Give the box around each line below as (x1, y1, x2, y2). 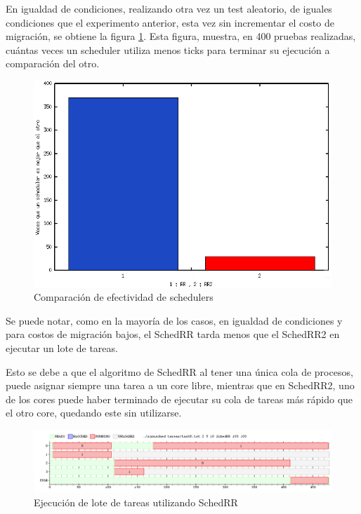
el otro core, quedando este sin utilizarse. (6, 405, 182, 420)
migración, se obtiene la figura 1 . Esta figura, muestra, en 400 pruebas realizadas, (6, 29, 356, 43)
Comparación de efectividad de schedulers (34, 290, 214, 304)
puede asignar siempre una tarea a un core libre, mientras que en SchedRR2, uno (6, 378, 355, 393)
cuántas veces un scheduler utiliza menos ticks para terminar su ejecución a (6, 42, 330, 57)
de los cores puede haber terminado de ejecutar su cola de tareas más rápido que (6, 391, 353, 406)
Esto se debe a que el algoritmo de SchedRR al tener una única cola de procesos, (6, 364, 353, 379)
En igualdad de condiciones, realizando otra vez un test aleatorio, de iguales (6, 1, 332, 15)
